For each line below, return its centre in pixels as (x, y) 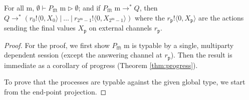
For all (14, 7)
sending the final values (40, 28)
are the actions (221, 17)
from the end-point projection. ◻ (55, 91)
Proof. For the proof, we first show (57, 45)
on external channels (120, 28)
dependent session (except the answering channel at (83, 55)
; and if (89, 7)
